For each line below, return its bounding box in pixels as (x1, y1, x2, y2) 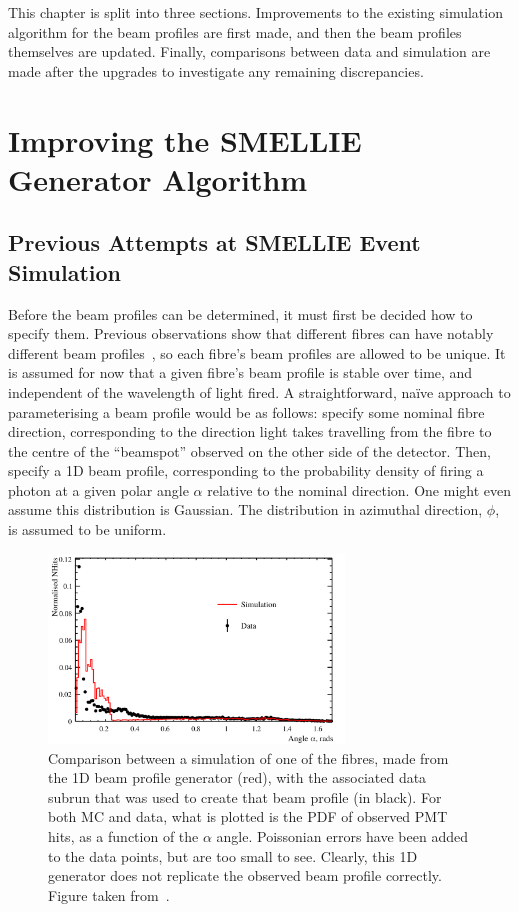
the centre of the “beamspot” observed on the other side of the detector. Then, (8, 440, 491, 461)
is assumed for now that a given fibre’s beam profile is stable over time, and (8, 362, 473, 383)
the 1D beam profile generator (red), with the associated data (48, 767, 427, 788)
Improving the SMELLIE (8, 119, 362, 160)
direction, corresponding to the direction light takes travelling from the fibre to (8, 421, 492, 442)
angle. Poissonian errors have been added (216, 826, 468, 847)
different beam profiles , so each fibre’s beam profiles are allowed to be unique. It (8, 342, 506, 363)
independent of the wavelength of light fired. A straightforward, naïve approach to (8, 381, 511, 402)
